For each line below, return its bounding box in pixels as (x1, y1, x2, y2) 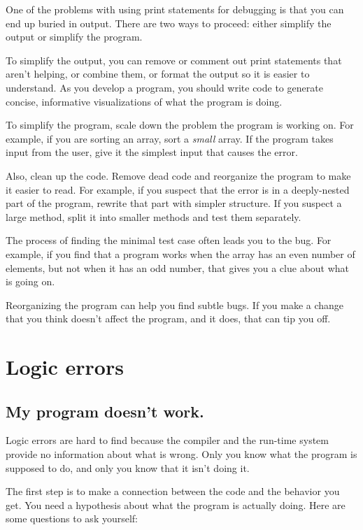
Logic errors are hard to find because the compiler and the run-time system (6, 433, 329, 447)
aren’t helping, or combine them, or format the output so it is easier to (6, 66, 310, 81)
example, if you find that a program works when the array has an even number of (6, 246, 355, 261)
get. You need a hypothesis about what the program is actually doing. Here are (6, 497, 346, 512)
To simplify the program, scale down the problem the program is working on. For (6, 117, 354, 132)
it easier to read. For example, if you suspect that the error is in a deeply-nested (6, 182, 350, 196)
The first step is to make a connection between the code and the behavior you (6, 484, 340, 499)
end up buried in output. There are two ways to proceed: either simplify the (6, 15, 332, 30)
